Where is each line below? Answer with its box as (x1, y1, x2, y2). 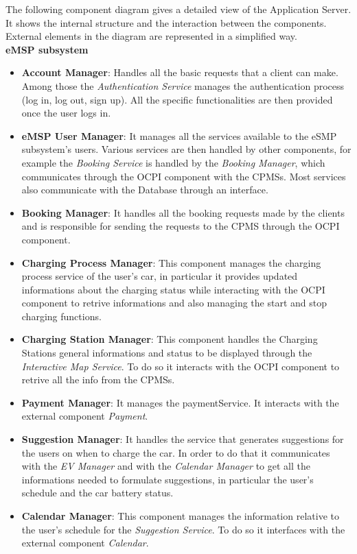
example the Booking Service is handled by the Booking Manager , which (21, 155, 325, 169)
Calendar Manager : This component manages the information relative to (21, 509, 339, 522)
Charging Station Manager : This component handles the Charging (21, 332, 318, 346)
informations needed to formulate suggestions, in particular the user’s (21, 472, 314, 486)
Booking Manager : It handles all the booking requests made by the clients (21, 205, 345, 219)
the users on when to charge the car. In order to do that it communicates (21, 445, 330, 459)
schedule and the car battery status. (21, 485, 174, 500)
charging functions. (21, 309, 102, 323)
